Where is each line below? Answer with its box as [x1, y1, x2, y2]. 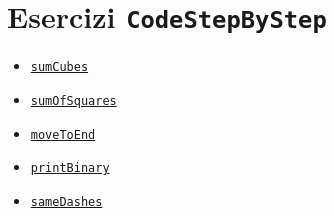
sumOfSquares [30, 93, 117, 108]
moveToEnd [30, 127, 96, 142]
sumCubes [30, 60, 89, 75]
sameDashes [30, 194, 103, 209]
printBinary [30, 161, 110, 176]
